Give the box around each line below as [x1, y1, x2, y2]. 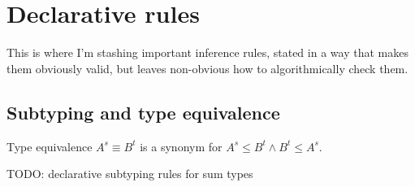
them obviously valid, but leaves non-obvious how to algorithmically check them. [6, 59, 409, 76]
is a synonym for [140, 137, 223, 154]
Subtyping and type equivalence [6, 99, 280, 124]
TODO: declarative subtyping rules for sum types [6, 165, 253, 182]
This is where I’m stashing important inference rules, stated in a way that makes [6, 44, 409, 61]
